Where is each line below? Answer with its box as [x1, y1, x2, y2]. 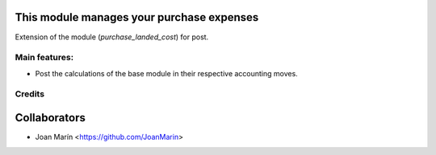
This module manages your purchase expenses [15, 10, 259, 24]
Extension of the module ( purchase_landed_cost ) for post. [15, 32, 209, 42]
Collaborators [15, 111, 86, 124]
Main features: [15, 52, 74, 63]
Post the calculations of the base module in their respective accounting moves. [35, 68, 298, 78]
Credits [15, 88, 44, 100]
